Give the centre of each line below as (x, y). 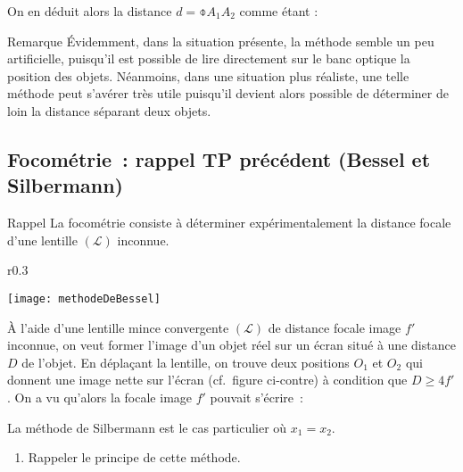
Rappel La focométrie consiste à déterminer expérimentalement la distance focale (229, 223)
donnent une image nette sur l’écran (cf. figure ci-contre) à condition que (207, 380)
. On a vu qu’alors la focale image (100, 397)
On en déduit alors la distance (90, 11)
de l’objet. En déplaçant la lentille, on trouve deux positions (186, 362)
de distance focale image (335, 327)
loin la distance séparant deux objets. (109, 110)
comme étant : (279, 11)
